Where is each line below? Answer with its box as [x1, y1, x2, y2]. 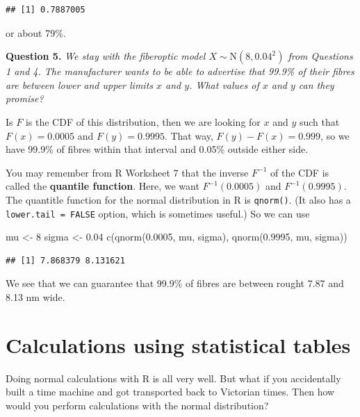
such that [299, 114, 340, 129]
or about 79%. [6, 25, 66, 40]
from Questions [288, 49, 353, 63]
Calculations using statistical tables [6, 330, 351, 359]
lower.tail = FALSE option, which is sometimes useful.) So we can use [6, 206, 310, 220]
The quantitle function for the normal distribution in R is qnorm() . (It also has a [6, 192, 351, 206]
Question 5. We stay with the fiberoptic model [6, 49, 206, 63]
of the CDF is [270, 165, 329, 179]
